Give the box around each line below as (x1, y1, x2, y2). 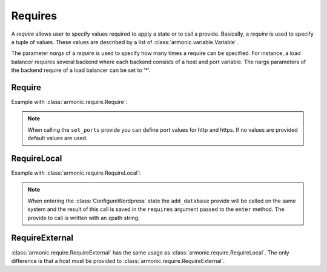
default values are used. (27, 135, 88, 142)
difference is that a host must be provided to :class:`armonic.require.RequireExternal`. (11, 257, 225, 264)
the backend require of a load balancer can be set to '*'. (11, 66, 151, 74)
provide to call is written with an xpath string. (27, 214, 140, 221)
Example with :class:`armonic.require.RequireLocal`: (11, 169, 141, 176)
